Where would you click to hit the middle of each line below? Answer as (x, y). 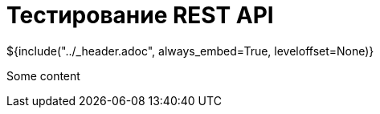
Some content (43, 75)
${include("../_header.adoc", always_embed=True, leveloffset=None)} (190, 51)
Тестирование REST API (140, 15)
